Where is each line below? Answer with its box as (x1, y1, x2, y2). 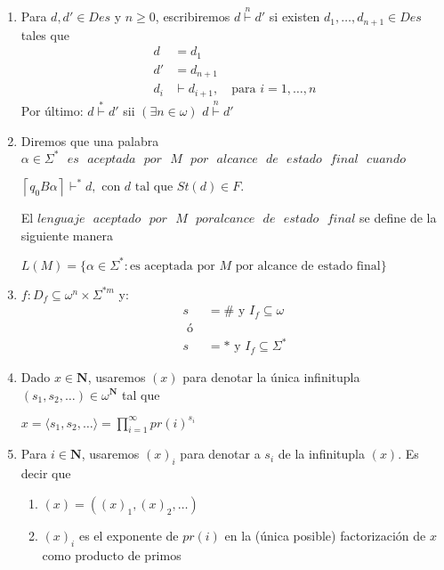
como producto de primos (42, 545, 182, 564)
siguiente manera (20, 225, 113, 244)
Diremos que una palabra (20, 131, 159, 150)
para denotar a (180, 444, 261, 463)
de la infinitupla (278, 444, 366, 463)
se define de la (359, 208, 437, 227)
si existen (269, 7, 320, 26)
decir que (20, 464, 71, 483)
